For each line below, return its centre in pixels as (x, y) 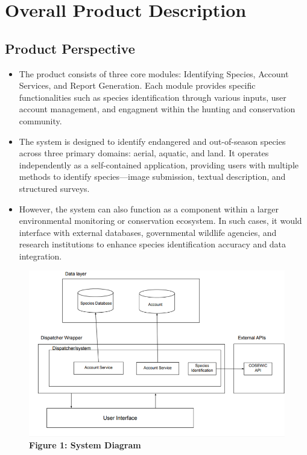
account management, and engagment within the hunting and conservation (157, 109)
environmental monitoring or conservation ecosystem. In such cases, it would (160, 221)
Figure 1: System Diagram (85, 445)
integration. (40, 256)
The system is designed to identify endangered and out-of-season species (152, 141)
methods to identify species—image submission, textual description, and (152, 177)
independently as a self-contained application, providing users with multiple (159, 164)
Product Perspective (70, 48)
